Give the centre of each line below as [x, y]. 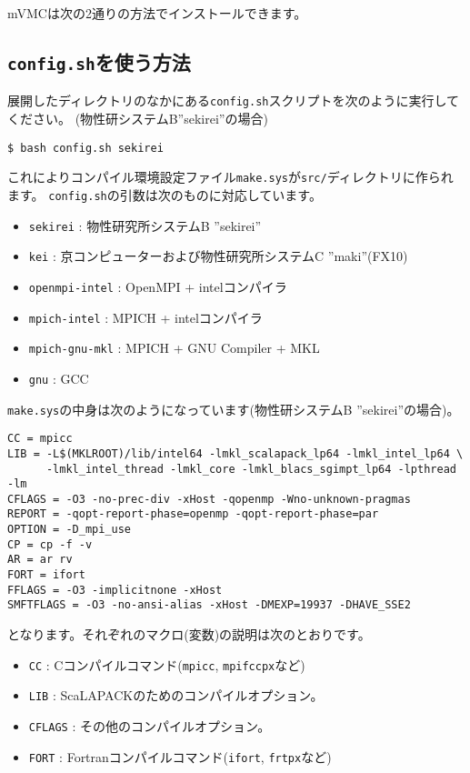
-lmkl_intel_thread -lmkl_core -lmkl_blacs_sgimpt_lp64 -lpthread [251, 469]
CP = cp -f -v [50, 544]
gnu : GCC [59, 378]
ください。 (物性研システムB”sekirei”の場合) [138, 119]
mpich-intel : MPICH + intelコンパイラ [145, 317]
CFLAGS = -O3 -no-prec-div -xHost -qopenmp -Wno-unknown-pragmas [209, 499]
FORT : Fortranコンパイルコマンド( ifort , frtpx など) [180, 756]
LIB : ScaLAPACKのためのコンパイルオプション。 [176, 695]
